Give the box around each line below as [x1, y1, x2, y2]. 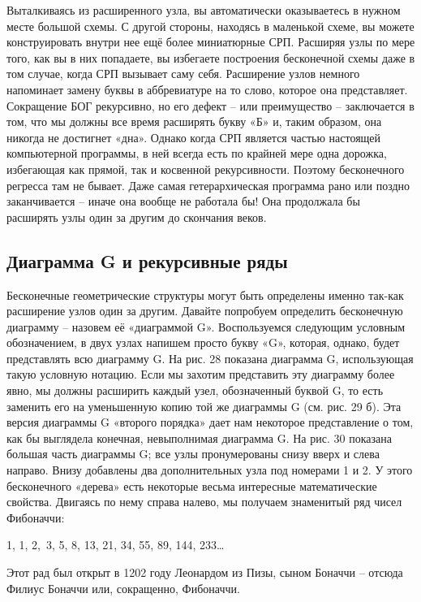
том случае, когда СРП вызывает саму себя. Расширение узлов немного [6, 65, 360, 82]
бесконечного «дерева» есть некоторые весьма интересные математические [6, 477, 377, 494]
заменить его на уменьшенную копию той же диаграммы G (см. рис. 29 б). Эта [6, 397, 402, 414]
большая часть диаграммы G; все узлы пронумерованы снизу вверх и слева [6, 445, 380, 462]
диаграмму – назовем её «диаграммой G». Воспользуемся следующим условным [6, 318, 406, 335]
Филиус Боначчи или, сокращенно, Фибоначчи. [6, 579, 240, 596]
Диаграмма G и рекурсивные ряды [6, 248, 288, 273]
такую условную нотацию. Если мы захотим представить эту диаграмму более [6, 366, 395, 383]
